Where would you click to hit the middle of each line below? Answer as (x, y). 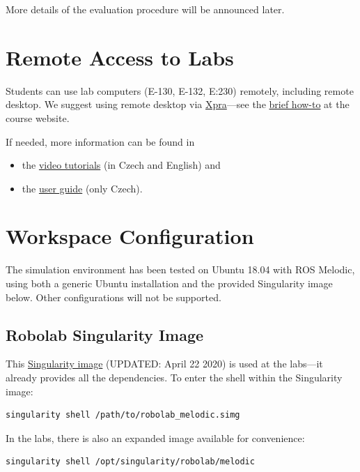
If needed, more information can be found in (100, 141)
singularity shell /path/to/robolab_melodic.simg (123, 415)
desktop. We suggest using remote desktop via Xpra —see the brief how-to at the (178, 104)
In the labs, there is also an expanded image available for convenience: (155, 437)
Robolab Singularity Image (105, 334)
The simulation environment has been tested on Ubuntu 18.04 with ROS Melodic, (180, 269)
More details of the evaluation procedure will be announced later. (145, 9)
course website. (38, 117)
